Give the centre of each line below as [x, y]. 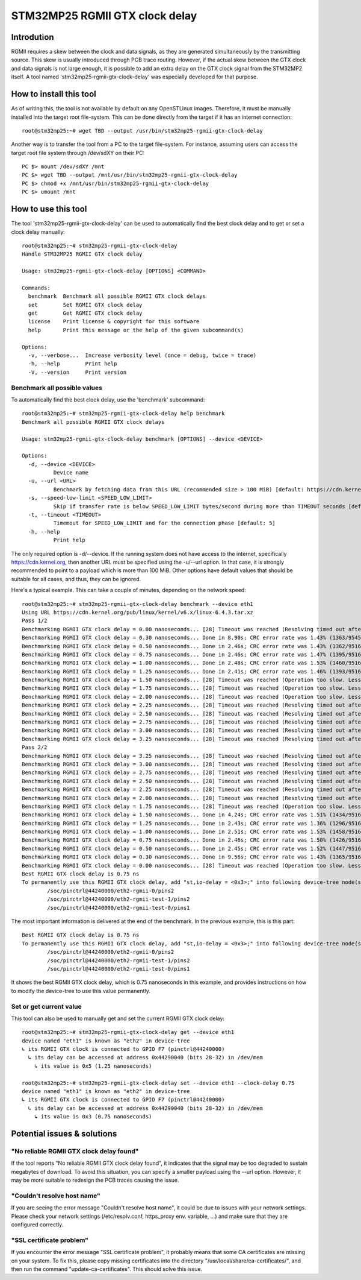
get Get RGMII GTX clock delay [85, 313]
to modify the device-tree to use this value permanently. [81, 991]
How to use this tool [49, 209]
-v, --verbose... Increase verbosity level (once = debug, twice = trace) [142, 355]
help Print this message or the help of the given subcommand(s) [136, 330]
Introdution [32, 37]
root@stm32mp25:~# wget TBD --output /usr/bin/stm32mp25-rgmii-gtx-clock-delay [142, 131]
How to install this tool [54, 94]
